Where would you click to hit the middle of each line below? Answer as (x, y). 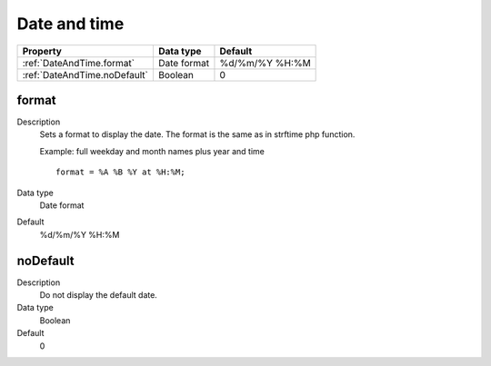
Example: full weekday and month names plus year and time (152, 151)
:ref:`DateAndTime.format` (79, 63)
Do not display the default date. (99, 295)
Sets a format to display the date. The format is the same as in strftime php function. (197, 134)
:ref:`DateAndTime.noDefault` (85, 74)
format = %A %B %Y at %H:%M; (120, 172)
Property (42, 51)
